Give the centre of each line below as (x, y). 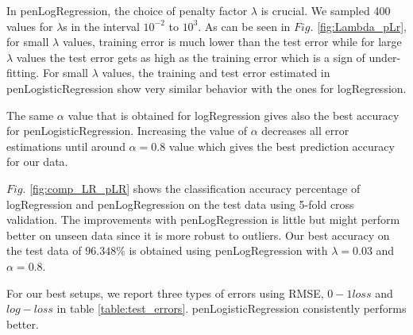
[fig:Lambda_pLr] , (362, 26)
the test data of (44, 250)
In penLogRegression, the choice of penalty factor (127, 10)
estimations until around (66, 146)
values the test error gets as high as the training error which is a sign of (191, 57)
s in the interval (101, 26)
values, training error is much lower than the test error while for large (232, 42)
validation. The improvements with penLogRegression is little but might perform (203, 219)
